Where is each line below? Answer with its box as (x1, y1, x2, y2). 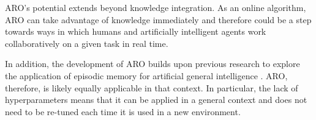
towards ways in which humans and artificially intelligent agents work (5, 25, 266, 38)
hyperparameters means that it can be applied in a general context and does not (5, 93, 307, 106)
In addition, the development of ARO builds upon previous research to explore (5, 57, 300, 70)
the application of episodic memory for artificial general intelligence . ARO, (5, 69, 288, 82)
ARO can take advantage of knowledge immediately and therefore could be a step (5, 13, 312, 26)
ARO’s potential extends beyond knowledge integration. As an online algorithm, (5, 1, 306, 13)
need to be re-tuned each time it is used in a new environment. (5, 105, 241, 118)
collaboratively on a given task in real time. (5, 37, 168, 49)
